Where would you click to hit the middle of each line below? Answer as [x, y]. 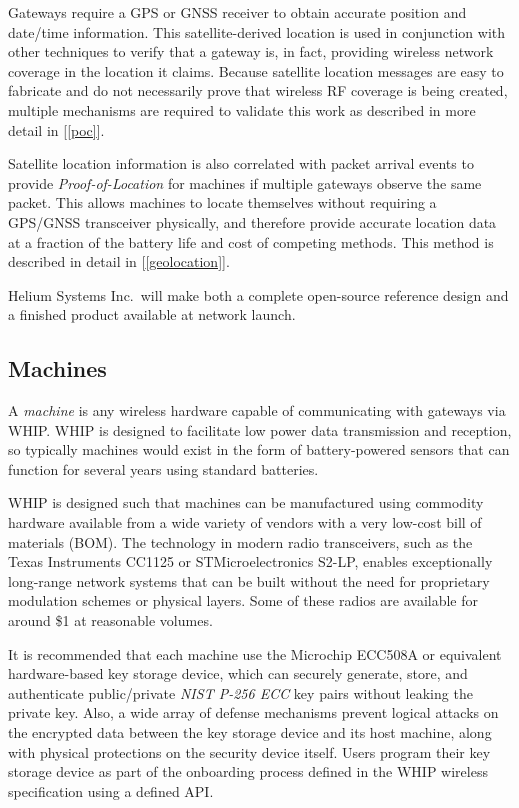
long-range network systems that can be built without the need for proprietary [249, 580]
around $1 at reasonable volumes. [110, 620]
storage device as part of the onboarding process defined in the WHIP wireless [248, 771]
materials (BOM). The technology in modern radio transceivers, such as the [240, 541]
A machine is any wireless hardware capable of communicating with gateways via [257, 410]
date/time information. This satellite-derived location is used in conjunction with [257, 31]
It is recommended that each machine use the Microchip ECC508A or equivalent [255, 653]
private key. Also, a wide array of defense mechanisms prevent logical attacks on [253, 712]
